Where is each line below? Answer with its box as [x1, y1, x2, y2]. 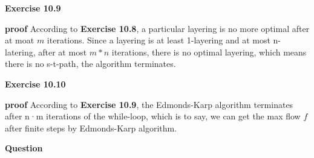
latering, [5, 45, 36, 58]
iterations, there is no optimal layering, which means [111, 45, 307, 58]
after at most [38, 45, 87, 58]
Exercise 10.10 [5, 77, 66, 90]
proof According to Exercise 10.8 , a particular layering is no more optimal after [5, 22, 310, 34]
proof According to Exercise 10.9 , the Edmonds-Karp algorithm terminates [5, 98, 293, 110]
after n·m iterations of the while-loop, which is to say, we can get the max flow [5, 110, 301, 122]
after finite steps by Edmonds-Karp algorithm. [5, 121, 177, 134]
